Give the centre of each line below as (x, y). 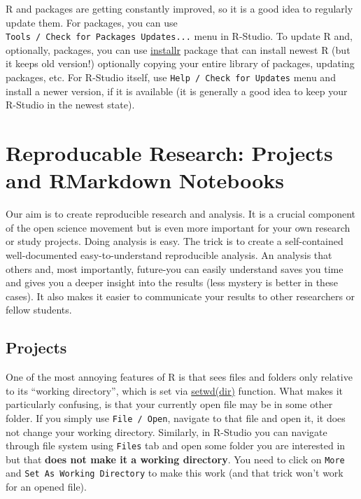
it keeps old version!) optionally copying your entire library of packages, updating (180, 63)
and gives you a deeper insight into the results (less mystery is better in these (172, 282)
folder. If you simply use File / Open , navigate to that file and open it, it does (176, 417)
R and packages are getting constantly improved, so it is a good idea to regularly (179, 8)
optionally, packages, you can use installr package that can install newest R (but (178, 49)
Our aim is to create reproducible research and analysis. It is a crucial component (180, 214)
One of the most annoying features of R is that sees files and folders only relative (179, 377)
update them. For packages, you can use (92, 22)
